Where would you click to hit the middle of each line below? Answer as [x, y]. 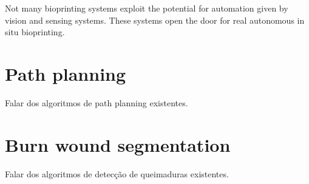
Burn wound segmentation [118, 144]
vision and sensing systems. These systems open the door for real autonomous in [155, 20]
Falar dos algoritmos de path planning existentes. [97, 102]
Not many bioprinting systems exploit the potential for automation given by [147, 8]
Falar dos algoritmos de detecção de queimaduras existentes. [117, 173]
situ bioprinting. [35, 32]
